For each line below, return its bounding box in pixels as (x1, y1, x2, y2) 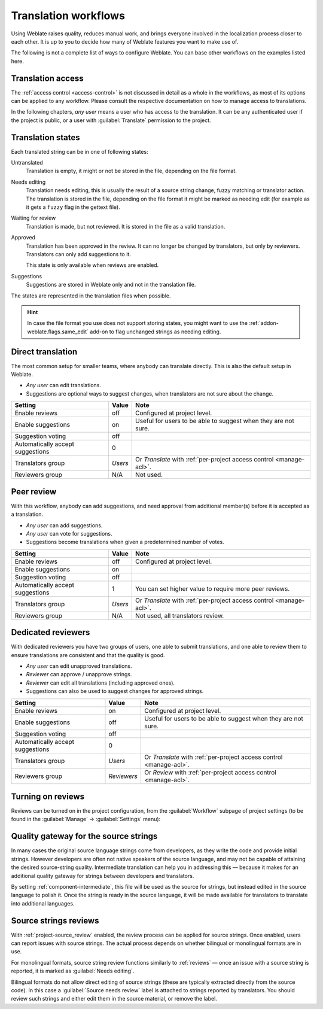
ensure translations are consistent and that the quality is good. (11, 651, 165, 658)
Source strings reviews (11, 916, 99, 926)
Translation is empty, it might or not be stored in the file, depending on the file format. (26, 168, 237, 175)
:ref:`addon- (249, 320, 279, 327)
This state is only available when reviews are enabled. (26, 262, 159, 269)
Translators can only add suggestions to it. (26, 251, 131, 257)
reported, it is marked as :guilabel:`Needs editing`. (11, 967, 135, 975)
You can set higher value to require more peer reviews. (135, 584, 290, 592)
